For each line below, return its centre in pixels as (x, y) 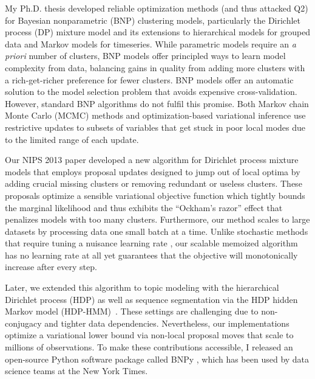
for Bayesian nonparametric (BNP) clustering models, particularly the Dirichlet (153, 20)
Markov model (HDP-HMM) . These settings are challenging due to (132, 311)
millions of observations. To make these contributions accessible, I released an (149, 347)
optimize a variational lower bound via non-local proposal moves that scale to (149, 335)
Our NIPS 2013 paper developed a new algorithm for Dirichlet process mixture (152, 160)
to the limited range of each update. (72, 139)
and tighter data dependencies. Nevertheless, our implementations (167, 323)
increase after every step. (51, 267)
